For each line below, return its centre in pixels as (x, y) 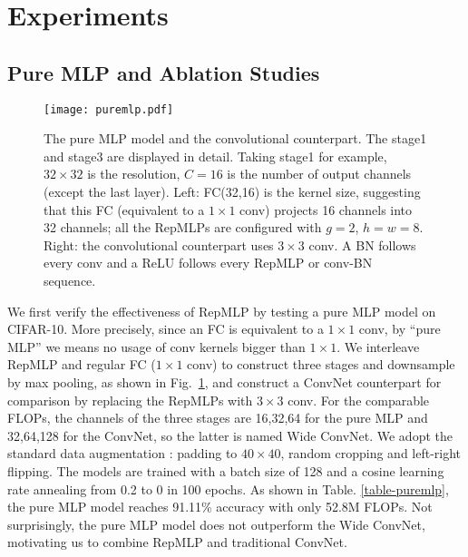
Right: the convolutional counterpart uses (159, 244)
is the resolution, (134, 174)
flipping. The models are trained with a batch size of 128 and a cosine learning (226, 470)
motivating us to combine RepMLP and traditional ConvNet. (177, 542)
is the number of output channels (319, 174)
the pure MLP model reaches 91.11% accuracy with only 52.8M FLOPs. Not (220, 507)
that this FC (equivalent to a (124, 209)
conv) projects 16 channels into (326, 209)
